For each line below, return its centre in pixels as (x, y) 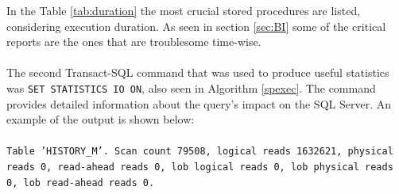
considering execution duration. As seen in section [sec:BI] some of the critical (196, 26)
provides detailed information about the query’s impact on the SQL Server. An (199, 103)
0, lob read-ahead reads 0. (81, 183)
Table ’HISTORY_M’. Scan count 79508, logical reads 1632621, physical (200, 152)
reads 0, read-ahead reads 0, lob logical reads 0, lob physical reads (200, 167)
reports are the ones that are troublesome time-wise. (134, 42)
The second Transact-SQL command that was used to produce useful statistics (198, 72)
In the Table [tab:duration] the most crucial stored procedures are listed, (184, 10)
